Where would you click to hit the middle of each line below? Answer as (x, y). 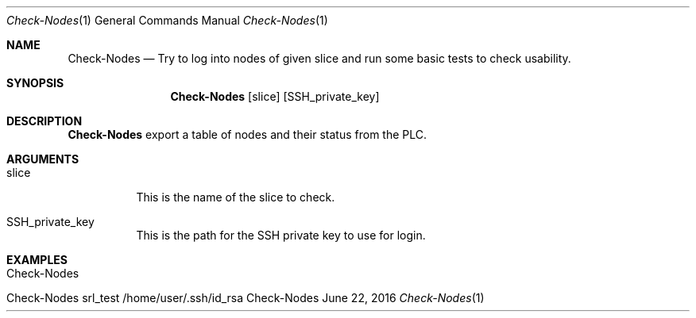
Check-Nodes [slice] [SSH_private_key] (275, 96)
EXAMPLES (37, 260)
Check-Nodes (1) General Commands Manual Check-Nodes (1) (167, 20)
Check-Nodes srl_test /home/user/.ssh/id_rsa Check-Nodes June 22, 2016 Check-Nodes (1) (246, 298)
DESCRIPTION (44, 121)
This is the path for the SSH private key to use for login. (281, 235)
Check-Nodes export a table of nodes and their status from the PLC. (247, 134)
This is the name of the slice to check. (236, 197)
